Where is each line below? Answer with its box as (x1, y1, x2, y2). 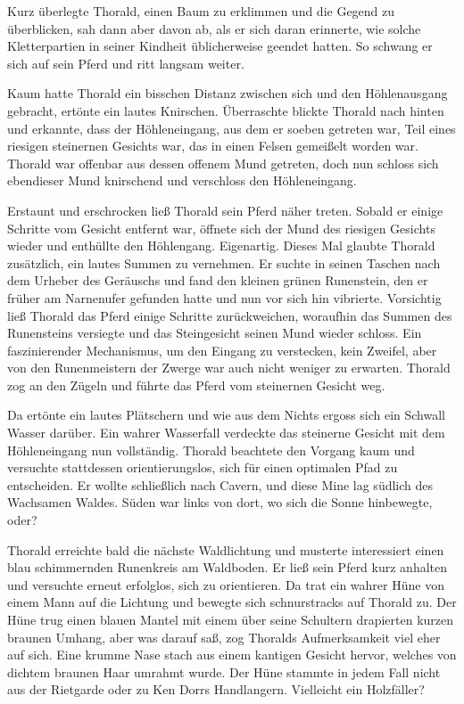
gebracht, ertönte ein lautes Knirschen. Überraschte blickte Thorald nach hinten (7, 101, 444, 119)
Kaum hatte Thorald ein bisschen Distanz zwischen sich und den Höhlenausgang (7, 84, 448, 102)
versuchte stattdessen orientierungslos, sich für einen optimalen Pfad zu (7, 458, 398, 477)
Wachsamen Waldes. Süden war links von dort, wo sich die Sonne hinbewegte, (7, 493, 433, 512)
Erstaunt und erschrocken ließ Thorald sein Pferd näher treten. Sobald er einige (7, 201, 443, 219)
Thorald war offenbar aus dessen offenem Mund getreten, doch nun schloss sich (7, 153, 439, 172)
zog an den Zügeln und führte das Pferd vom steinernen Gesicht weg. (7, 375, 385, 394)
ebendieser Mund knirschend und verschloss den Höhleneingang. (7, 171, 357, 190)
